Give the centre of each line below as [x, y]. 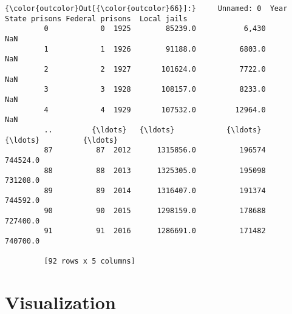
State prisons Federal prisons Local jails [96, 19]
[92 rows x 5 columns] [90, 261]
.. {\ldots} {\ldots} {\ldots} [153, 130]
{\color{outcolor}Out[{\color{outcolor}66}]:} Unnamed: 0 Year [146, 9]
